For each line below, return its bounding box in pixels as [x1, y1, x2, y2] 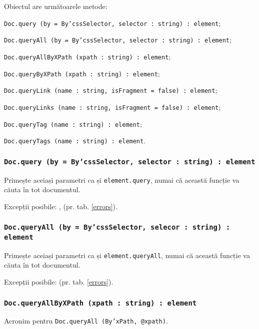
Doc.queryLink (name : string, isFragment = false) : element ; [4, 85, 217, 95]
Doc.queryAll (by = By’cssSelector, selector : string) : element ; [4, 34, 231, 45]
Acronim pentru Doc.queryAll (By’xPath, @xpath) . [4, 316, 168, 326]
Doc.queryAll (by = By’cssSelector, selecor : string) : [4, 223, 230, 232]
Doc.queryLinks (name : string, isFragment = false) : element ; [4, 101, 221, 112]
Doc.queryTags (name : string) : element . [4, 135, 146, 146]
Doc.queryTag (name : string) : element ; [4, 118, 142, 129]
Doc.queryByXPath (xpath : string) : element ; [4, 68, 160, 78]
